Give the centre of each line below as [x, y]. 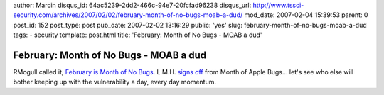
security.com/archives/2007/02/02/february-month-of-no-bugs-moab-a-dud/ [128, 15]
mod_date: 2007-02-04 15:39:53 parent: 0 [306, 15]
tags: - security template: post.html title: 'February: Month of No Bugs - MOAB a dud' [138, 35]
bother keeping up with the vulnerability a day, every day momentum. [115, 82]
